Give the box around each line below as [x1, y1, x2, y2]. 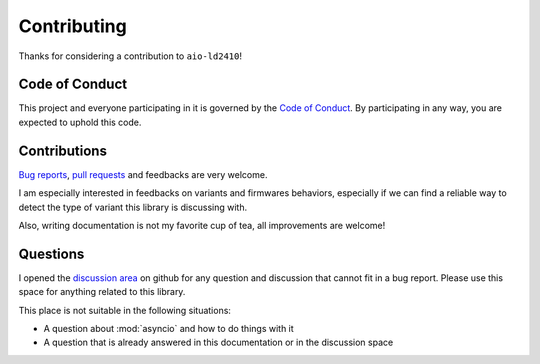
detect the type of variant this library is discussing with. [18, 201, 248, 213]
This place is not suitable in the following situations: [18, 304, 232, 316]
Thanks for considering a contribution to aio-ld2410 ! [18, 50, 242, 62]
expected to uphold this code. [18, 116, 142, 128]
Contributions [18, 142, 107, 159]
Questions [18, 245, 85, 262]
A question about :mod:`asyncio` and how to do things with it [43, 323, 294, 334]
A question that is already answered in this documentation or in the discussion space [43, 336, 394, 349]
